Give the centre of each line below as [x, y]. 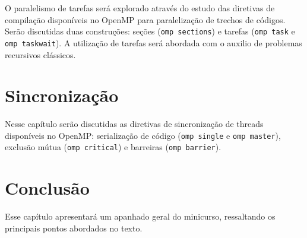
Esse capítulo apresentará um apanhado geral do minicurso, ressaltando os [140, 216]
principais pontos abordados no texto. [74, 228]
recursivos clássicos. [40, 54]
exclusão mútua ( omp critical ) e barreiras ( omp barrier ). [113, 147]
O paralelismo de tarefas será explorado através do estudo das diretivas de [140, 8]
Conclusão [47, 188]
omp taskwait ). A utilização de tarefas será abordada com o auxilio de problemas [153, 42]
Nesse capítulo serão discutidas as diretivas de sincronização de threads [134, 124]
